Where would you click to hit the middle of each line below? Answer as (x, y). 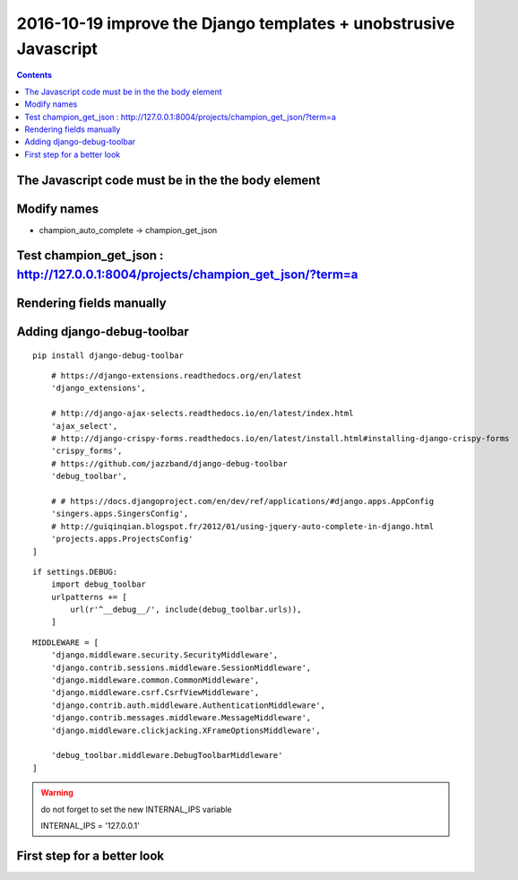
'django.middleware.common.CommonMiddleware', (155, 680)
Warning (57, 793)
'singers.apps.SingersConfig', (120, 514)
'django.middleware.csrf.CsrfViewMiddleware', (155, 693)
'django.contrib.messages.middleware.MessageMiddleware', (181, 718)
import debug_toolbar (99, 584)
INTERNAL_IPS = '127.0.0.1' (91, 825)
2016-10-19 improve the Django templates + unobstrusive (236, 23)
